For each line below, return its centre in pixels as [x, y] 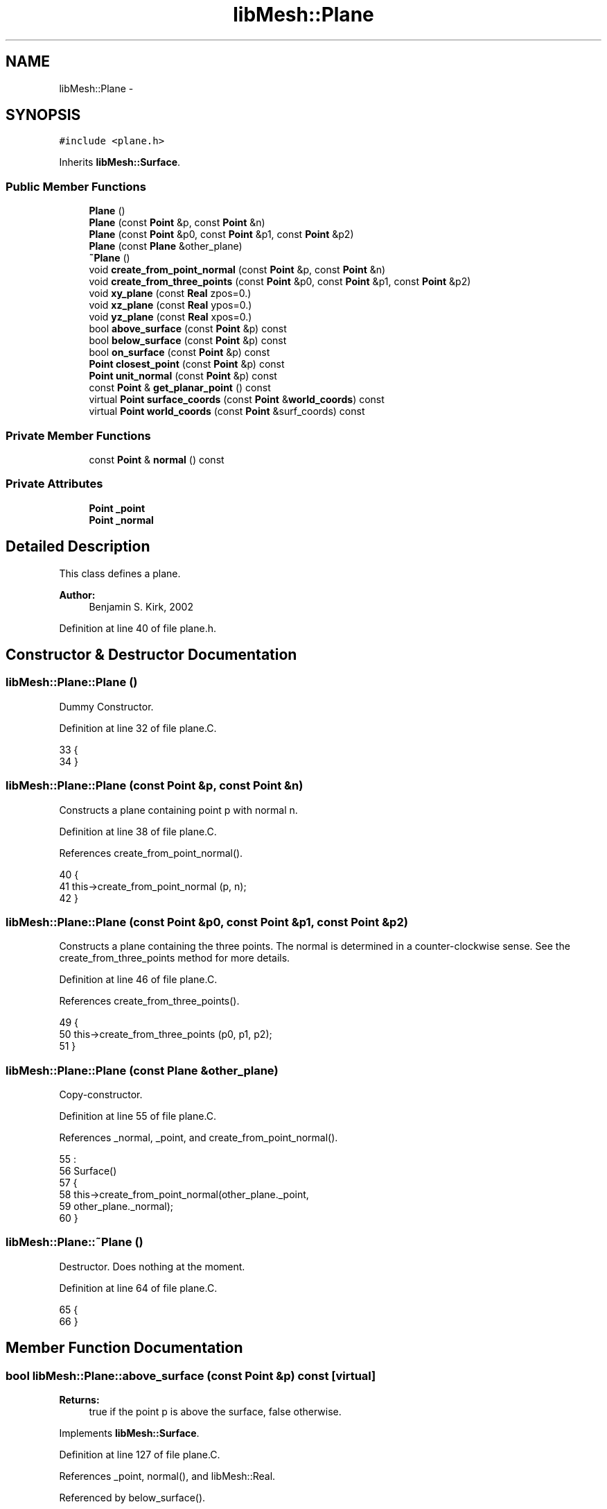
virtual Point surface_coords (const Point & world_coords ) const [237, 400]
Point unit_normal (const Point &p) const [183, 376]
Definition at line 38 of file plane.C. [138, 831]
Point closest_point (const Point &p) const [187, 364]
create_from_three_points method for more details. [175, 958]
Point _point [117, 508]
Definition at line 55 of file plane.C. [138, 1116]
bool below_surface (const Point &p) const [188, 341]
